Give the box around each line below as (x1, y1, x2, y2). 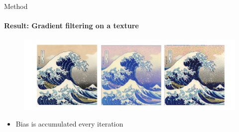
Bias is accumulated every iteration (15, 119, 123, 129)
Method (4, 1, 28, 11)
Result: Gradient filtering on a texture (4, 20, 139, 31)
